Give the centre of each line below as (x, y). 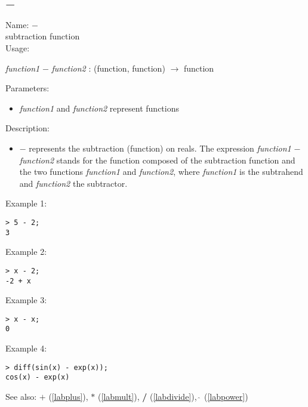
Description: (27, 128)
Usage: (18, 48)
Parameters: (27, 88)
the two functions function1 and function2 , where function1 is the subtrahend (161, 172)
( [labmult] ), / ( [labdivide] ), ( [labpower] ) (173, 396)
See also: (21, 396)
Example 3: (26, 300)
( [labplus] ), (68, 396)
